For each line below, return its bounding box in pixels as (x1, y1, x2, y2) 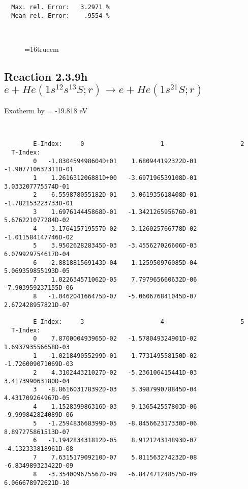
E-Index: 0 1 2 (33, 140, 244, 148)
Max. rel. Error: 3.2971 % (11, 4, 110, 11)
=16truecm (24, 43, 59, 54)
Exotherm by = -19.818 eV (4, 105, 87, 116)
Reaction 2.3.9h (4, 68, 88, 84)
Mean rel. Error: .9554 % (11, 12, 110, 19)
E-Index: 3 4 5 (33, 318, 244, 326)
